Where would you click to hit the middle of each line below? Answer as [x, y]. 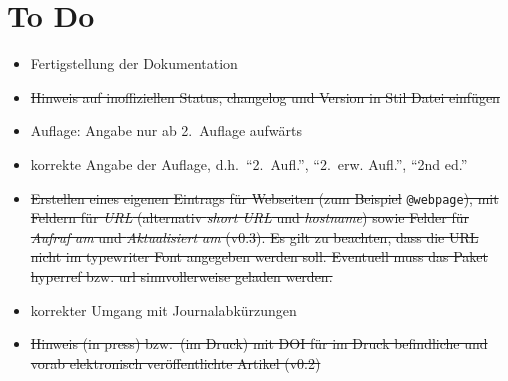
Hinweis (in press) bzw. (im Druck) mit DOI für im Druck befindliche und [259, 343]
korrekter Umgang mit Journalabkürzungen [163, 309]
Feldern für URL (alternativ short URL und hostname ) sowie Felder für [249, 217]
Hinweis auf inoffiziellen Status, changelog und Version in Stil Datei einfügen [265, 96]
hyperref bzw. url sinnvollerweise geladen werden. [181, 275]
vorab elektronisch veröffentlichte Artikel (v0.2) [175, 362]
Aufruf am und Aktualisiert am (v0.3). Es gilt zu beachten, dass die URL [254, 236]
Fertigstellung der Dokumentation [134, 63]
